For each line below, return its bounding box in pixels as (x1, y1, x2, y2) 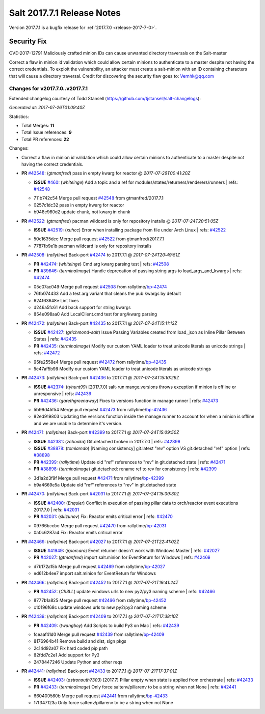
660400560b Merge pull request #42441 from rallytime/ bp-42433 (33, 693, 168, 699)
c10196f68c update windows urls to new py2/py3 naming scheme (33, 604, 167, 610)
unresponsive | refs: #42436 (33, 391, 92, 397)
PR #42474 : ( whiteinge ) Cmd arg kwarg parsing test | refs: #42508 (33, 261, 169, 267)
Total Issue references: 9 (21, 129, 72, 135)
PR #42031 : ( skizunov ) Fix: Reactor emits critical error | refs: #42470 (33, 514, 173, 519)
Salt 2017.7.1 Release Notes (9, 7, 121, 18)
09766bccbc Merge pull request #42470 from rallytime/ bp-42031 (33, 522, 167, 528)
